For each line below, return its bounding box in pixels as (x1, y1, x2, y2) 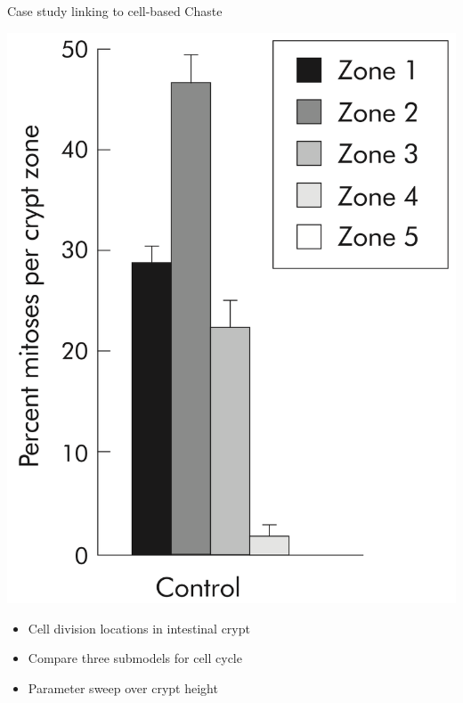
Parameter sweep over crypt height (28, 678, 218, 697)
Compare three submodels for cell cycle (28, 649, 242, 667)
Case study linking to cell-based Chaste (7, 2, 223, 20)
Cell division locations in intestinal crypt (28, 618, 250, 637)
